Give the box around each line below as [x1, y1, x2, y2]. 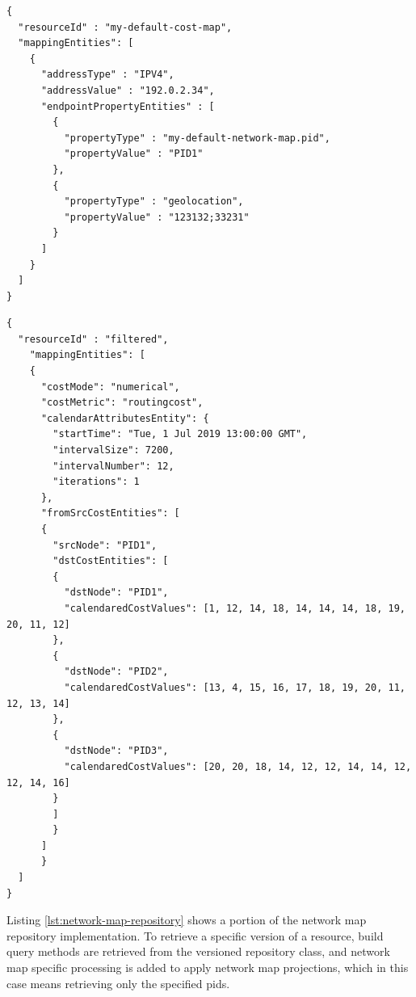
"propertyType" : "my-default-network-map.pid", [64, 132, 330, 144]
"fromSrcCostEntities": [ [40, 507, 180, 520]
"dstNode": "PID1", [64, 587, 169, 599]
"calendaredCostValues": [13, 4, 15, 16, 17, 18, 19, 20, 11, [64, 681, 405, 693]
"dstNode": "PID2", [64, 666, 169, 678]
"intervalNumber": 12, [53, 460, 174, 472]
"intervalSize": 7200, [53, 444, 174, 456]
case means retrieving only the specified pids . [6, 974, 230, 991]
